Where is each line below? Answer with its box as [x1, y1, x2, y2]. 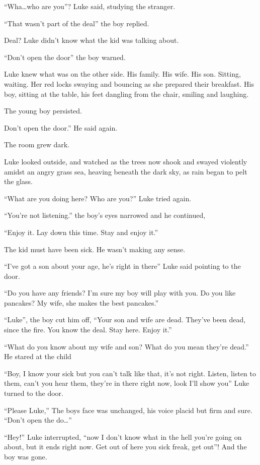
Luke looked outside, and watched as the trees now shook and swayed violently [4, 156, 247, 166]
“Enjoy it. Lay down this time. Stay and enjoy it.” [4, 226, 158, 237]
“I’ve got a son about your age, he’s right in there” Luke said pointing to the [4, 261, 241, 271]
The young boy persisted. [4, 105, 82, 116]
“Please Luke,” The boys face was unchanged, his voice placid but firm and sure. [4, 404, 252, 415]
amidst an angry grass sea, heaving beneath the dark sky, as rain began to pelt [4, 166, 247, 177]
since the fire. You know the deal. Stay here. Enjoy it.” [4, 324, 172, 335]
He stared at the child [4, 351, 71, 362]
